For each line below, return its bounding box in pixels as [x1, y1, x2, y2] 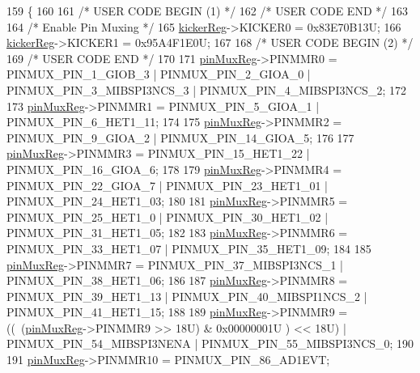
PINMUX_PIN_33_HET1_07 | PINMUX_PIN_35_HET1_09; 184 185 [6, 239, 371, 256]
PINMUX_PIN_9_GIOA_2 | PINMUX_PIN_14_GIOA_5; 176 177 [6, 129, 354, 146]
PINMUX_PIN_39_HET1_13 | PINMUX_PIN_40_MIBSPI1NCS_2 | [6, 287, 367, 304]
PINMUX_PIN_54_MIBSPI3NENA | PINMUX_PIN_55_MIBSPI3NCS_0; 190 [6, 335, 414, 352]
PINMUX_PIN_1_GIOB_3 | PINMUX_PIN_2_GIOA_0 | [6, 66, 311, 83]
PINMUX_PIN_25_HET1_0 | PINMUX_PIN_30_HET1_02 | [6, 208, 329, 225]
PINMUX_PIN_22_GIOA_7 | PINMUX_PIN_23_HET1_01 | [6, 176, 328, 193]
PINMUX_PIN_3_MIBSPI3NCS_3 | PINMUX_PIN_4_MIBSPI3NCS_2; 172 [6, 81, 406, 98]
